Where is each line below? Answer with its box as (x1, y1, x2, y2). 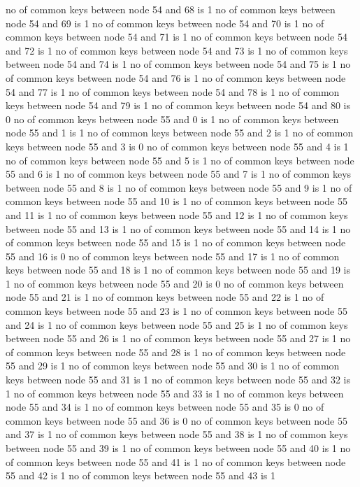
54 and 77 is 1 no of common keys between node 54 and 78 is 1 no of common (6, 84, 340, 99)
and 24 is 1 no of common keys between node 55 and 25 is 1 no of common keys (6, 317, 348, 332)
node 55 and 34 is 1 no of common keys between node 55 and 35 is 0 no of (6, 400, 324, 414)
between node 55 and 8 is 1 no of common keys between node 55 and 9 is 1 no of (6, 180, 352, 195)
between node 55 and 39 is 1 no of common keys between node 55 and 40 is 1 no (6, 441, 351, 455)
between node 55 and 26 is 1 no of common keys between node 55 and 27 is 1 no (6, 331, 351, 346)
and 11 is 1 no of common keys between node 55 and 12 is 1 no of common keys (6, 207, 348, 222)
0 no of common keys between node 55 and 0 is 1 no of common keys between (6, 111, 339, 126)
